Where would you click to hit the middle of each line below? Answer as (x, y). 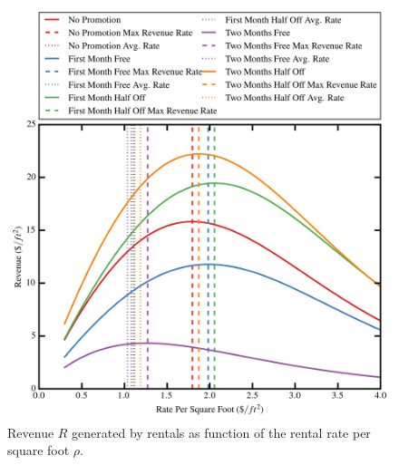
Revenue (31, 432)
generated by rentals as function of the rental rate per (221, 432)
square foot (39, 450)
